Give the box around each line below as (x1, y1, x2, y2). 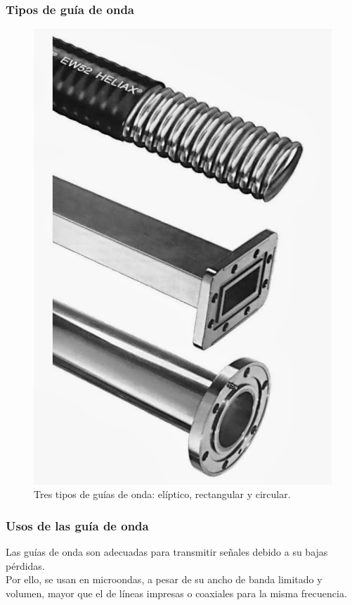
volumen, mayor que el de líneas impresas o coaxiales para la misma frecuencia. (6, 585, 347, 600)
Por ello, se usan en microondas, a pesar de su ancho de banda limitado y (6, 572, 322, 587)
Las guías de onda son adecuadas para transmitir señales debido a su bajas (6, 544, 328, 559)
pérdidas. (6, 558, 45, 573)
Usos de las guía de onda (6, 516, 149, 534)
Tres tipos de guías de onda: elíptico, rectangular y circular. (34, 487, 291, 502)
